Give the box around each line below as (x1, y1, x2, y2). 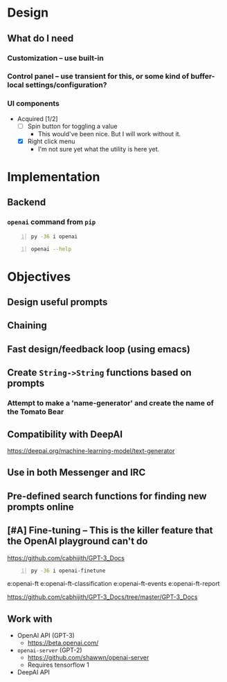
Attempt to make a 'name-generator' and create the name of (7, 398, 215, 408)
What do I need (7, 33, 74, 44)
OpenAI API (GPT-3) (17, 632, 75, 640)
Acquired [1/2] (17, 114, 58, 122)
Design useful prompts (7, 296, 108, 308)
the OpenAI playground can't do (7, 535, 148, 547)
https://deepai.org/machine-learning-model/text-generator (7, 446, 175, 454)
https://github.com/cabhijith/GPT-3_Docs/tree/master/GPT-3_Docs (7, 593, 198, 601)
